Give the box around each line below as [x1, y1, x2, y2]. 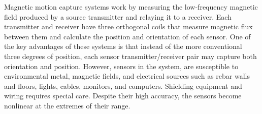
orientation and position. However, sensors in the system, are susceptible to [4, 61, 239, 71]
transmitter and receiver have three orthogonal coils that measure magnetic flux [4, 21, 253, 32]
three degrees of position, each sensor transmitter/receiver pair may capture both [4, 50, 257, 61]
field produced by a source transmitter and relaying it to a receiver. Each [4, 11, 232, 22]
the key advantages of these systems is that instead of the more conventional [4, 41, 242, 51]
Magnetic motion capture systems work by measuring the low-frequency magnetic [4, 2, 258, 12]
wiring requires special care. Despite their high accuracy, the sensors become [4, 90, 242, 101]
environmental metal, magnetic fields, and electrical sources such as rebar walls [4, 71, 250, 81]
